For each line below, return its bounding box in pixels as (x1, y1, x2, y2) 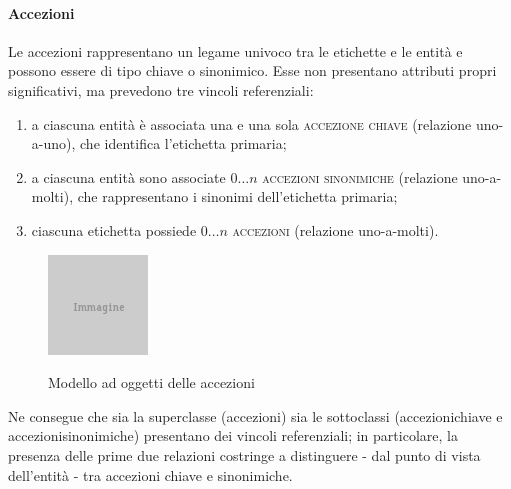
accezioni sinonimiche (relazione (262, 166, 458, 187)
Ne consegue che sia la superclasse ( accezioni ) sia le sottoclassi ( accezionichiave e (8, 405, 503, 426)
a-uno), (31, 133, 76, 154)
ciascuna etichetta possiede (31, 219, 197, 240)
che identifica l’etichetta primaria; (80, 133, 287, 154)
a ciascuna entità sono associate (31, 166, 226, 187)
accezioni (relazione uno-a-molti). (232, 219, 439, 240)
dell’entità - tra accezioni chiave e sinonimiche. (8, 464, 293, 485)
